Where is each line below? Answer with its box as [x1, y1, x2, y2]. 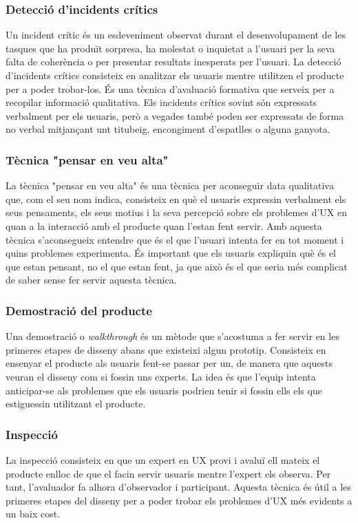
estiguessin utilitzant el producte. [6, 396, 146, 411]
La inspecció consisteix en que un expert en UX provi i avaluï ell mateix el [6, 452, 320, 467]
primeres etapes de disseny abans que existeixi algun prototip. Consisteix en [6, 342, 326, 356]
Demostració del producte [6, 301, 152, 319]
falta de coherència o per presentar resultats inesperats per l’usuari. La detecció [6, 54, 341, 69]
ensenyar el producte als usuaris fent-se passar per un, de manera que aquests [6, 356, 333, 370]
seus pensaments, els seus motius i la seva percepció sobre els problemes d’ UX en [6, 205, 347, 220]
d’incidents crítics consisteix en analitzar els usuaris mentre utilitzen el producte [6, 68, 344, 82]
